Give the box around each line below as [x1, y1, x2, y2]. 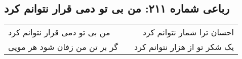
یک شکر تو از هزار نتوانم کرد [134, 41, 234, 53]
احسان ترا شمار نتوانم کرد [142, 26, 234, 38]
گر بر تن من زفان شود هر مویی [8, 41, 118, 53]
